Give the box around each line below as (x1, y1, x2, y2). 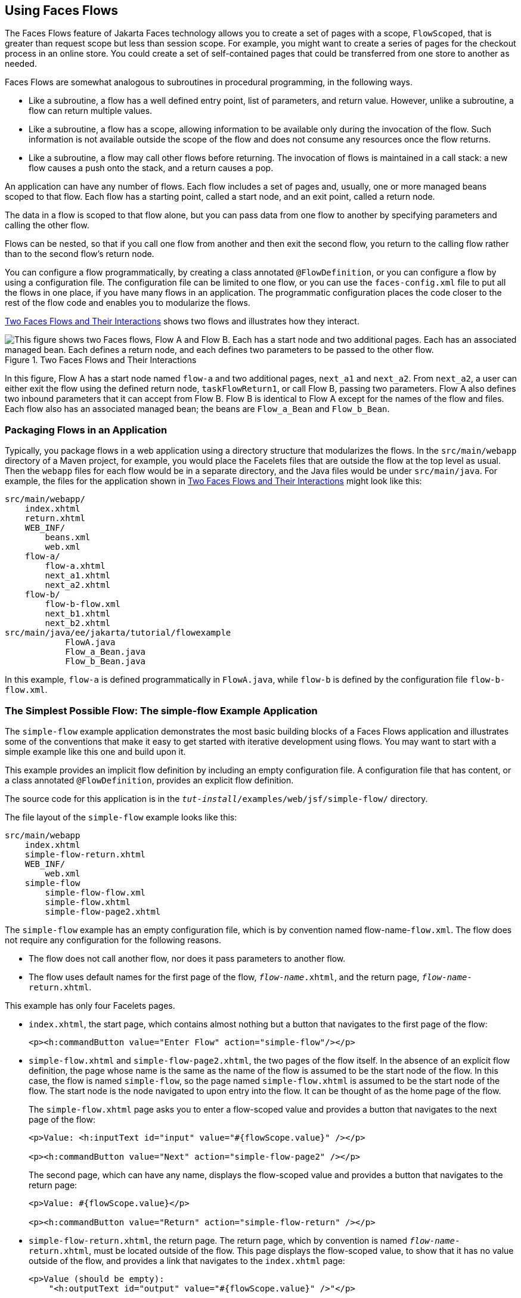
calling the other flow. (5, 220, 89, 231)
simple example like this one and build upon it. (5, 746, 186, 757)
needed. (5, 58, 37, 69)
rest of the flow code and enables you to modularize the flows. (5, 298, 250, 308)
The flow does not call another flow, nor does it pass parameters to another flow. (29, 953, 346, 964)
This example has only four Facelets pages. (5, 1000, 175, 1011)
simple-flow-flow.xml (45, 887, 146, 897)
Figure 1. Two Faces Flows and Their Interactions (5, 355, 197, 365)
